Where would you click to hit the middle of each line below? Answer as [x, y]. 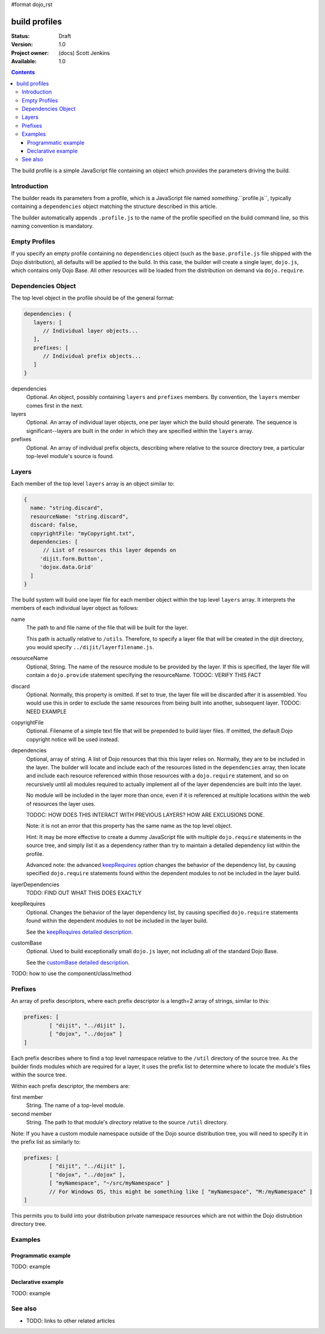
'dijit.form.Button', [71, 558]
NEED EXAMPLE [46, 711]
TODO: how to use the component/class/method [71, 974]
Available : [24, 61]
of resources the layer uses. [61, 804]
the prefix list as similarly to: [46, 1142]
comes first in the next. [55, 405]
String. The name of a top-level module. [76, 1106]
